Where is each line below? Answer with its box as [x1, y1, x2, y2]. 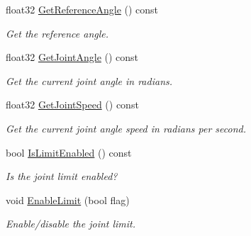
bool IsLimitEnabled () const [6, 145, 132, 159]
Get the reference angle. [6, 26, 109, 40]
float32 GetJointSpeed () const [6, 97, 139, 112]
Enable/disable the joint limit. [6, 216, 136, 231]
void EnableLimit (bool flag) [6, 192, 130, 207]
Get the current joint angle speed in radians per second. [6, 120, 246, 135]
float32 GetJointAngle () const [6, 50, 139, 64]
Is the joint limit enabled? [6, 169, 118, 184]
